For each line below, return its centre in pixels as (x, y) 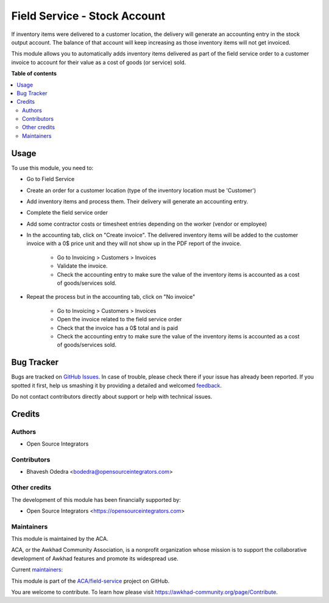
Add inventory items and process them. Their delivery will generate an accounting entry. (137, 201)
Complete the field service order (67, 213)
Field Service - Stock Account (88, 16)
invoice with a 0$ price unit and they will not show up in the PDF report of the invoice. (134, 243)
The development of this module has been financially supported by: (96, 499)
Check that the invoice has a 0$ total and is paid (118, 328)
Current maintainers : (37, 569)
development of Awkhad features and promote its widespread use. (95, 558)
